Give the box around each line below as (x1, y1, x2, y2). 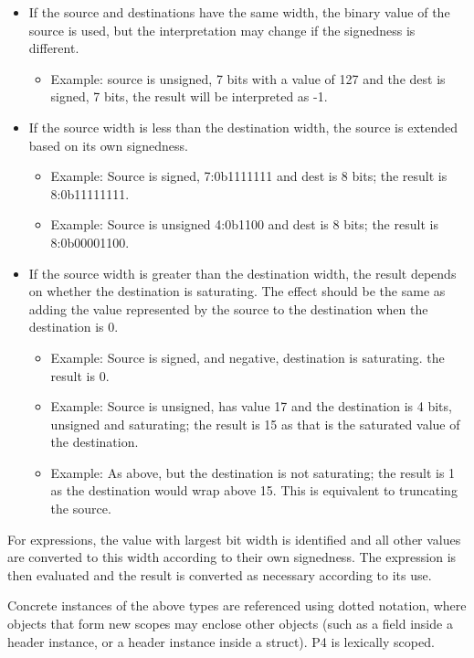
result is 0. (50, 366, 110, 385)
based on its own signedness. (28, 135, 188, 154)
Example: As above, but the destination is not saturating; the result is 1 (50, 462, 456, 482)
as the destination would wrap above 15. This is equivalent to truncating (50, 481, 458, 500)
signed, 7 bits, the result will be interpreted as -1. (50, 87, 328, 106)
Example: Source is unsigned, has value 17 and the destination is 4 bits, (50, 397, 452, 416)
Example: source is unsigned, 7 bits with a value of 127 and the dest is (50, 69, 446, 88)
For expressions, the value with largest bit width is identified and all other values (7, 529, 461, 548)
